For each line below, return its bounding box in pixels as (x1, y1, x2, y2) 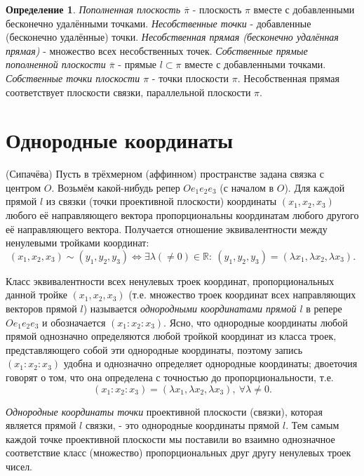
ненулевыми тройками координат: (6, 235, 149, 250)
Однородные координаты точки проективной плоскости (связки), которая (6, 404, 323, 418)
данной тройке (6, 287, 67, 302)
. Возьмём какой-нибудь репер (51, 180, 180, 194)
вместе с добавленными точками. (184, 57, 326, 72)
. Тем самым (285, 418, 339, 432)
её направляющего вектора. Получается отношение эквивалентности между (6, 221, 328, 236)
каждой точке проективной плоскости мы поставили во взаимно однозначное (6, 431, 335, 446)
